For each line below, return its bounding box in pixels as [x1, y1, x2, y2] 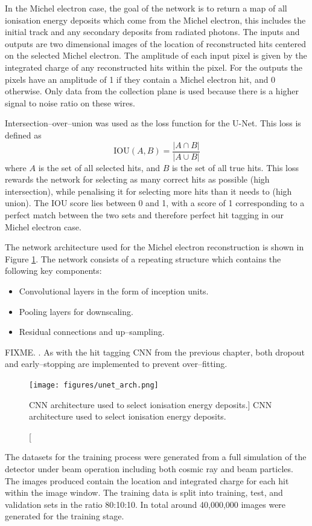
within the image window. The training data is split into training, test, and [5, 486, 283, 499]
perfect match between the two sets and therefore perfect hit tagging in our [5, 208, 284, 221]
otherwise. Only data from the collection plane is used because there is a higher [5, 85, 299, 97]
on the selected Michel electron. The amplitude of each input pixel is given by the [5, 49, 307, 62]
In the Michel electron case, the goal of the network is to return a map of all [5, 2, 287, 14]
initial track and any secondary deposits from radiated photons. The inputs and [5, 25, 300, 38]
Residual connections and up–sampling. [19, 325, 165, 338]
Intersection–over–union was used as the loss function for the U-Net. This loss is [5, 117, 301, 129]
